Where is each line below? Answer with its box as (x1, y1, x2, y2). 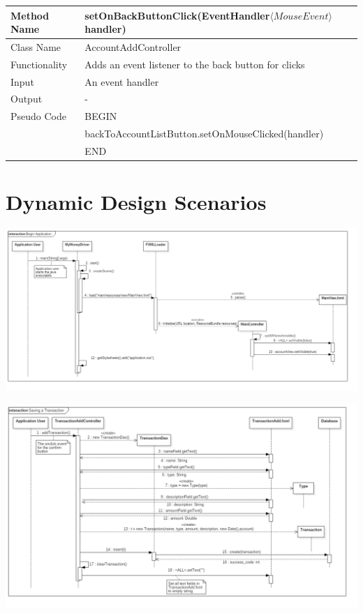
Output (10, 91, 43, 106)
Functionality (10, 56, 68, 71)
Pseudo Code (10, 109, 66, 123)
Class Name (10, 39, 61, 54)
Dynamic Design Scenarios (6, 188, 267, 216)
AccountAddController (84, 39, 181, 54)
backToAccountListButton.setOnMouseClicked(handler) (84, 126, 324, 141)
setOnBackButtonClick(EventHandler (84, 8, 270, 22)
